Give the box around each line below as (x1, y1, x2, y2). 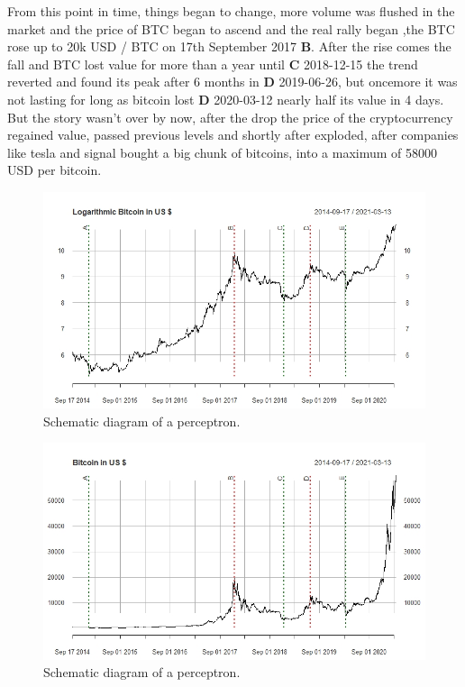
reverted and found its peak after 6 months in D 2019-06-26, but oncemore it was (7, 72, 458, 91)
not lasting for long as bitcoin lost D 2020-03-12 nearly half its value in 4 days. (7, 89, 444, 108)
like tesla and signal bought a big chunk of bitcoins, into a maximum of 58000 (7, 142, 438, 161)
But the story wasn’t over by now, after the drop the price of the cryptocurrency (7, 107, 453, 126)
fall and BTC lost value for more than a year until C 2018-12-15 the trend (7, 54, 418, 73)
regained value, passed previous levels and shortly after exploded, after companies (7, 125, 459, 144)
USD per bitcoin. (7, 160, 102, 179)
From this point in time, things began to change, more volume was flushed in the (7, 2, 455, 20)
